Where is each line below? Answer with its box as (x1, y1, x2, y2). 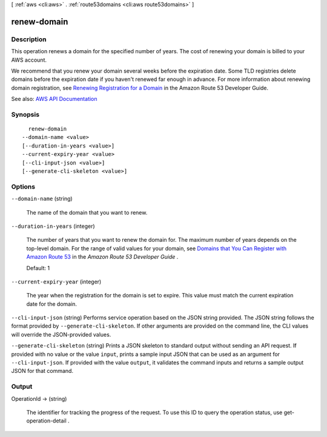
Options (11, 182, 36, 190)
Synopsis (11, 110, 39, 118)
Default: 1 (26, 264, 50, 271)
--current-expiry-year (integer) (11, 278, 102, 285)
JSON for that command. (11, 367, 74, 375)
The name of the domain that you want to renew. (26, 209, 148, 216)
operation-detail (26, 417, 67, 424)
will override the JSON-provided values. (11, 331, 111, 338)
